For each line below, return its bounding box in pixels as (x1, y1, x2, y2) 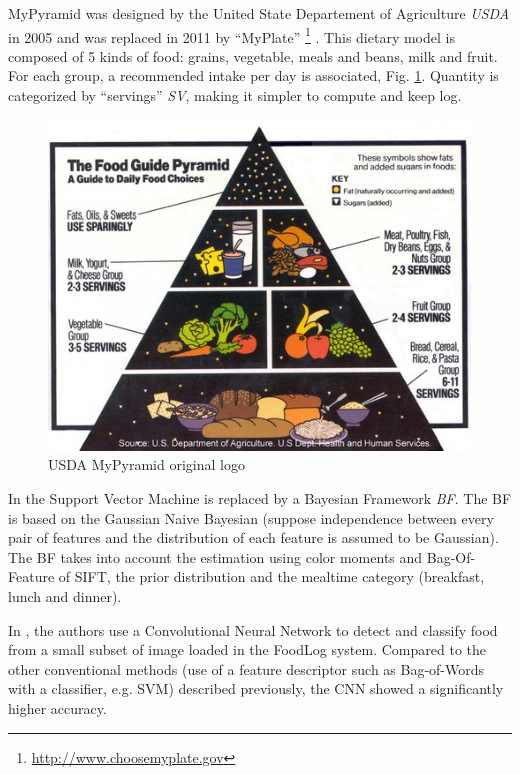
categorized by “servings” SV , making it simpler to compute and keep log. (8, 85, 462, 106)
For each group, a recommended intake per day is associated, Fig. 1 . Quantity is (8, 65, 499, 86)
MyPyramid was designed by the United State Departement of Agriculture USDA (8, 3, 510, 23)
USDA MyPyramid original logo (48, 454, 245, 475)
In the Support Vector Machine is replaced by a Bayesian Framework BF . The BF (8, 488, 512, 509)
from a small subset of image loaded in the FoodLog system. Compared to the (8, 639, 486, 660)
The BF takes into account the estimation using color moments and (8, 546, 423, 567)
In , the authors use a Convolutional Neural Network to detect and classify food (8, 619, 498, 640)
